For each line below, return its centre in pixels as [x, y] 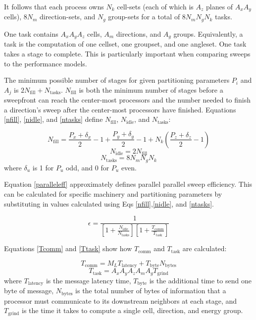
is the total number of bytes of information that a [151, 291]
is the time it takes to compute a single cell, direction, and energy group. [132, 310]
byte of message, [29, 291]
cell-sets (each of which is [155, 6]
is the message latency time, [88, 280]
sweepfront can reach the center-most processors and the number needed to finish [128, 100]
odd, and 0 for [87, 167]
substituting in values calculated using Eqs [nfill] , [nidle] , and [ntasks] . [109, 203]
